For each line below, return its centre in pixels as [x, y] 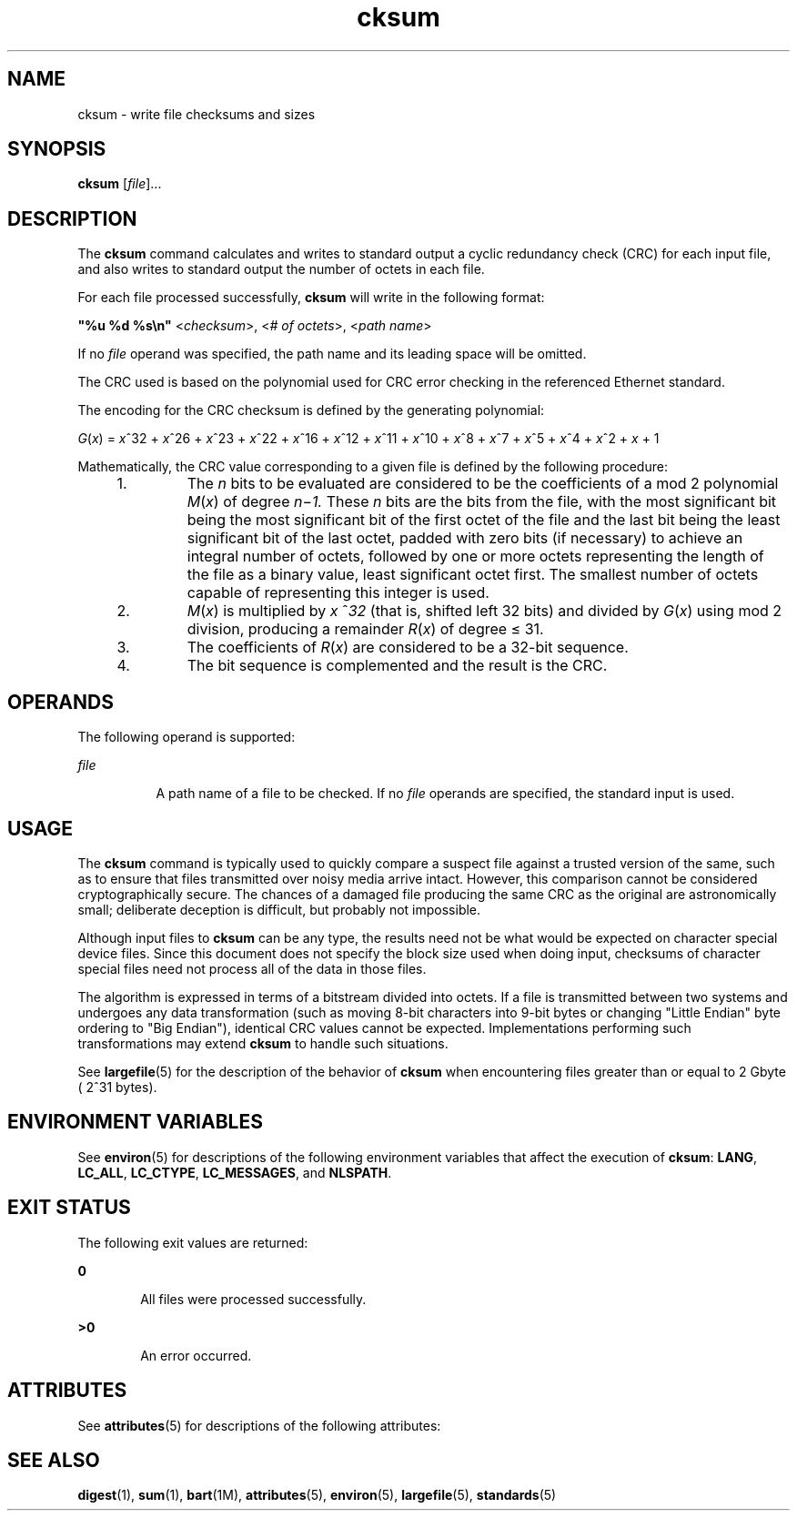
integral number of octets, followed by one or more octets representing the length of [475, 557]
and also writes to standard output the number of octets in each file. [281, 269]
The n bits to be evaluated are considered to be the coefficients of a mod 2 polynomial [483, 484]
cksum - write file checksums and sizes [197, 114]
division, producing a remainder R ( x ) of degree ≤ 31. [365, 629]
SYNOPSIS [57, 149]
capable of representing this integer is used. [338, 593]
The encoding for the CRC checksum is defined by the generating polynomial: [311, 410]
